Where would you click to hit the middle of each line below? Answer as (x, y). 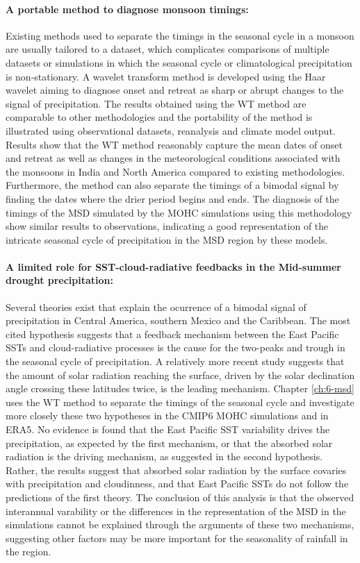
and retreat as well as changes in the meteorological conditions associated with (173, 158)
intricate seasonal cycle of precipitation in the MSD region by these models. (167, 239)
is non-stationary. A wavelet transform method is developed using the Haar (166, 76)
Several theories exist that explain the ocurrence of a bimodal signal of (156, 306)
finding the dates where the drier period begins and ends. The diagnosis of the (172, 198)
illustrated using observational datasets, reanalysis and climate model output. (171, 130)
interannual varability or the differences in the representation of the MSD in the (176, 511)
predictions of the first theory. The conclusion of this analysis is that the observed (180, 497)
